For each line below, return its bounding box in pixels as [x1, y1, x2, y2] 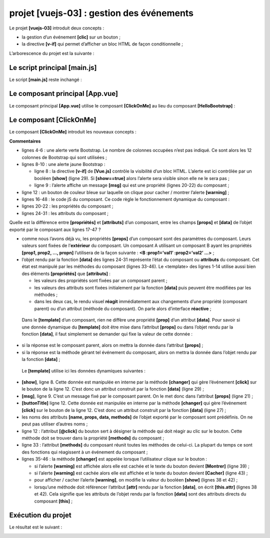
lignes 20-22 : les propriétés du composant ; [21, 203, 113, 209]
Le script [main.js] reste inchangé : [9, 76, 82, 82]
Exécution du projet [9, 511, 72, 519]
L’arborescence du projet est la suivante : [9, 50, 94, 56]
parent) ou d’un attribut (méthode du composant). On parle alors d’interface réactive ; [34, 305, 212, 311]
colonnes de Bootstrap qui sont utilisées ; [21, 154, 107, 160]
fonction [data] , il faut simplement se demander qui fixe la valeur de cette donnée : [21, 330, 192, 337]
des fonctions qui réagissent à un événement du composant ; [21, 449, 148, 455]
